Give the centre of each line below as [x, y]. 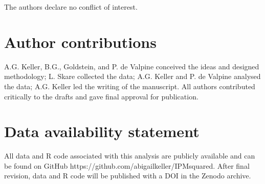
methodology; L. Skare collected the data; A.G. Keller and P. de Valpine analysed [132, 76]
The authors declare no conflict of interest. [71, 7]
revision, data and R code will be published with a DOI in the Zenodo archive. [128, 176]
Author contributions [80, 42]
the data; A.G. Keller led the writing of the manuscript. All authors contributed [130, 86]
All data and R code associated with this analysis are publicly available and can [130, 156]
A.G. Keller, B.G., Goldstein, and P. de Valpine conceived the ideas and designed [132, 66]
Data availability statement [102, 131]
